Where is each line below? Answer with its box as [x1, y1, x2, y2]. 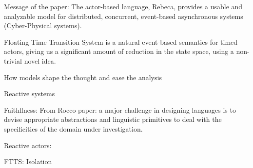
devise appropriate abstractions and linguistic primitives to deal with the [4, 114, 222, 124]
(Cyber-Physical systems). [4, 20, 82, 31]
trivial [4, 55, 22, 66]
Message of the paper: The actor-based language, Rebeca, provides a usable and [4, 1, 243, 11]
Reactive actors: [4, 140, 52, 150]
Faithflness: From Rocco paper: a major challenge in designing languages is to [4, 104, 236, 115]
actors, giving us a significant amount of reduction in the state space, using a [4, 46, 234, 56]
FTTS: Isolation [4, 156, 52, 167]
